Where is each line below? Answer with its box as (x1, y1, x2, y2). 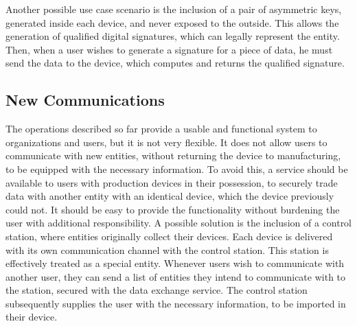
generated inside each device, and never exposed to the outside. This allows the (5, 15, 339, 30)
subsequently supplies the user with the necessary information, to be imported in (5, 296, 346, 310)
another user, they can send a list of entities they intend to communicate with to (5, 269, 346, 283)
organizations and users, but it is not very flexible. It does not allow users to (5, 135, 327, 149)
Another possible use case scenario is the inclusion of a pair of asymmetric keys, (5, 2, 342, 16)
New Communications (5, 89, 165, 110)
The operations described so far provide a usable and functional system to (5, 121, 317, 136)
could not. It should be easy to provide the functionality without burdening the (5, 202, 340, 216)
